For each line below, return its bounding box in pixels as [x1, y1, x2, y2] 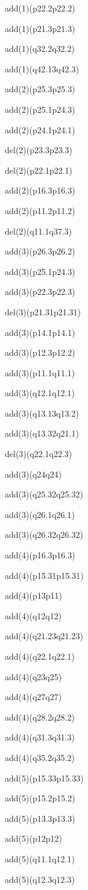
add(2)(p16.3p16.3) [5, 184, 75, 197]
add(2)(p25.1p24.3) [5, 103, 75, 115]
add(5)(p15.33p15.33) [5, 771, 84, 784]
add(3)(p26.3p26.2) [5, 245, 75, 257]
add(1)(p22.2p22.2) [5, 2, 75, 14]
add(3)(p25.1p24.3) [5, 265, 75, 277]
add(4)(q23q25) [5, 670, 62, 683]
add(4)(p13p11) [5, 589, 62, 602]
